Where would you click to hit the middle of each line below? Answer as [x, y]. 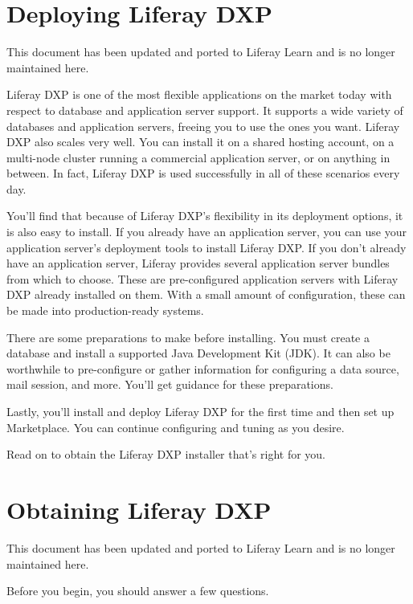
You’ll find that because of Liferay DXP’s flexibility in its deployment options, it [205, 216]
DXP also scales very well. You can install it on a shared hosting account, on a [200, 142]
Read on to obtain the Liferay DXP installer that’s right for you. [166, 454]
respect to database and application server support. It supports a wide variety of [205, 110]
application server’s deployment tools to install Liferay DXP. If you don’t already [206, 247]
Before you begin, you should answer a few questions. [138, 591]
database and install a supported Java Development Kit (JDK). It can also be [198, 353]
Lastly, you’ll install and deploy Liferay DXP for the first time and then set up [200, 411]
